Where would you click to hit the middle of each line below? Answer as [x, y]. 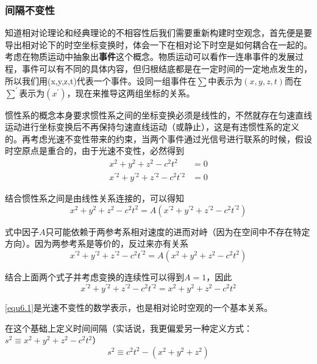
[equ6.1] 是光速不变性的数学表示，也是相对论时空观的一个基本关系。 [139, 307]
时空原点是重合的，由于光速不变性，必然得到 [94, 151]
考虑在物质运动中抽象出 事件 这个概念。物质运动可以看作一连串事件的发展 [150, 56]
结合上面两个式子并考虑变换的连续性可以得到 [94, 276]
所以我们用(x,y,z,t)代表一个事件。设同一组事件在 [101, 80]
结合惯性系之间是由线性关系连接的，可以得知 [94, 198]
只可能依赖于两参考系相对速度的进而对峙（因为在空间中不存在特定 [178, 231]
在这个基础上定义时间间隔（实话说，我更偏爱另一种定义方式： [129, 328]
